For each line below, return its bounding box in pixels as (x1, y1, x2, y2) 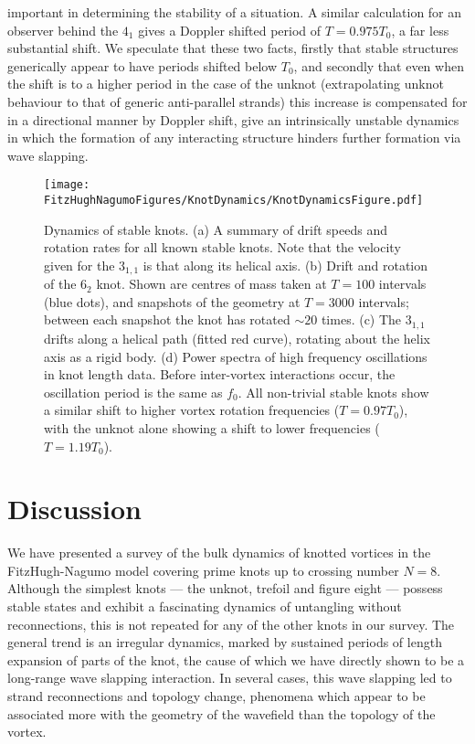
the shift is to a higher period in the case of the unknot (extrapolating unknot (7, 74, 444, 93)
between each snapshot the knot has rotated (44, 310, 290, 329)
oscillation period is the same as (44, 382, 223, 401)
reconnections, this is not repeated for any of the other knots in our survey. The (7, 614, 455, 633)
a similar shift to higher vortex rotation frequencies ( (44, 400, 340, 420)
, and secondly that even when (293, 56, 464, 75)
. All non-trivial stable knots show (237, 382, 429, 401)
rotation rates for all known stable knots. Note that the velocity (44, 238, 401, 257)
